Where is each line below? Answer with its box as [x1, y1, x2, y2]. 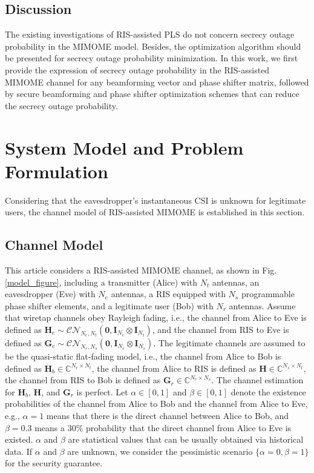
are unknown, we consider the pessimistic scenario [67, 444, 253, 457]
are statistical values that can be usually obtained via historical [68, 433, 304, 446]
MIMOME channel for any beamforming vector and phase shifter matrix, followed [5, 75, 309, 88]
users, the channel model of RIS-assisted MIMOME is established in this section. [5, 206, 305, 218]
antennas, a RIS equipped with [111, 287, 226, 300]
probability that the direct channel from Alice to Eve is [86, 421, 292, 434]
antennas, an [212, 275, 260, 288]
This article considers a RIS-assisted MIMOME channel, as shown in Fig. [5, 264, 277, 277]
